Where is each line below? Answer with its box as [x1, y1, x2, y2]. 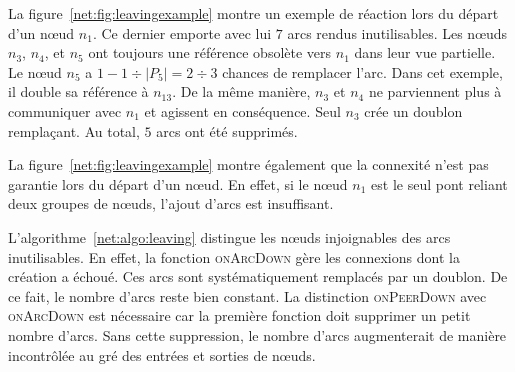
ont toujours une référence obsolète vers [88, 42, 332, 63]
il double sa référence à [8, 81, 149, 102]
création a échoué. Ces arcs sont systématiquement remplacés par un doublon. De [8, 266, 508, 287]
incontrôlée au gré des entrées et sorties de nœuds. [8, 344, 316, 365]
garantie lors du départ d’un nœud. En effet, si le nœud [8, 173, 348, 194]
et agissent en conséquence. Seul [144, 100, 341, 121]
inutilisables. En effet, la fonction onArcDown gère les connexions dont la [8, 246, 460, 267]
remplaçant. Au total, [8, 120, 140, 141]
